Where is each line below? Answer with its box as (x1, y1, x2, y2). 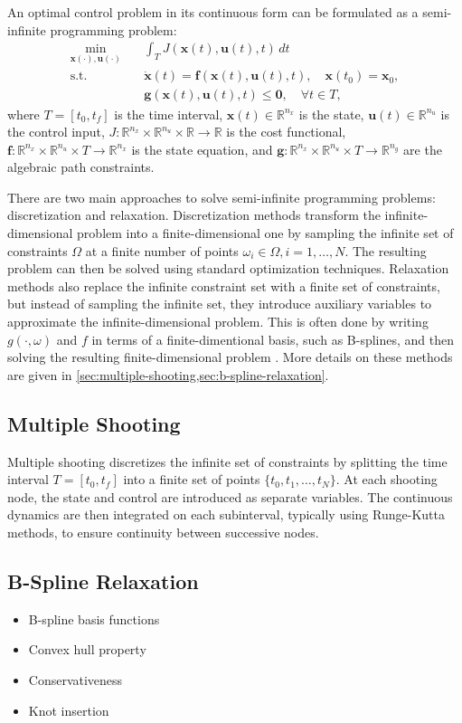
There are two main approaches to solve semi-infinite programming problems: (7, 187, 436, 206)
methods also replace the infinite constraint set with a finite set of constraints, (7, 276, 440, 295)
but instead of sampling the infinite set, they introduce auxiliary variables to (7, 294, 432, 313)
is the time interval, (114, 104, 223, 123)
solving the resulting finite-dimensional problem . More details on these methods (7, 347, 453, 366)
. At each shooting (335, 470, 438, 489)
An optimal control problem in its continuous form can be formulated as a (7, 3, 419, 21)
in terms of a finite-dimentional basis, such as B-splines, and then (91, 329, 454, 348)
